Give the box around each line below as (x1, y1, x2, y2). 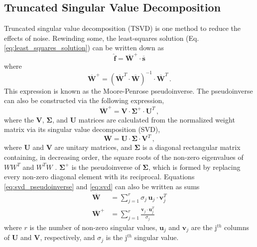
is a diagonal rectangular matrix (142, 142, 241, 152)
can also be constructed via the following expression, (4, 95, 164, 106)
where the (4, 114, 34, 124)
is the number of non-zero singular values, (29, 222, 157, 232)
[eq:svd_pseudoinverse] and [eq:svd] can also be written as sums (4, 181, 200, 191)
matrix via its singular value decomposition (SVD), (4, 124, 160, 134)
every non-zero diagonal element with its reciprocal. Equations (4, 171, 195, 182)
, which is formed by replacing (148, 161, 241, 172)
